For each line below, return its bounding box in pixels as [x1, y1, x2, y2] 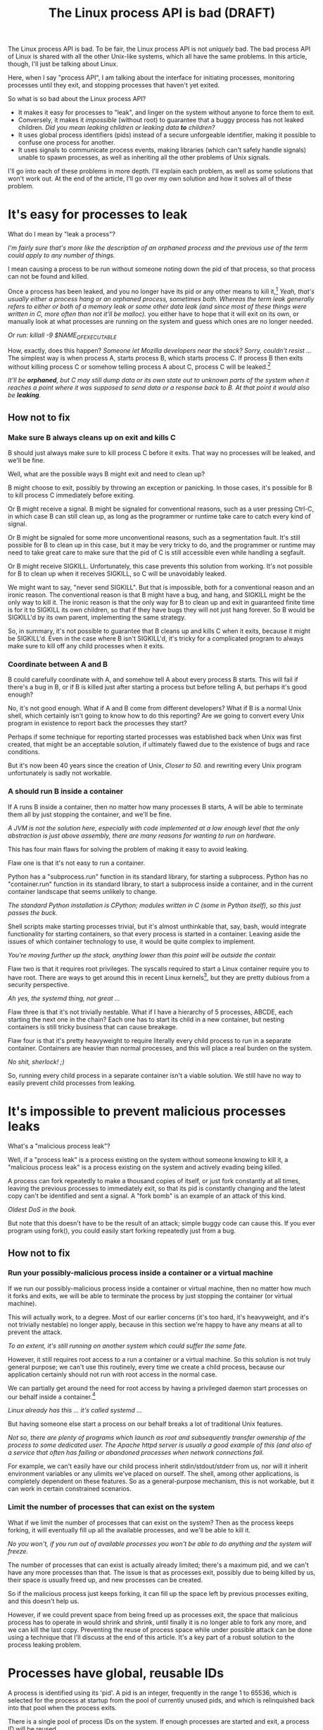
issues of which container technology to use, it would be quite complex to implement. [8, 937, 256, 945]
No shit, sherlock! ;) [8, 1058, 65, 1066]
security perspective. [8, 981, 70, 989]
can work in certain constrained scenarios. [8, 1484, 132, 1493]
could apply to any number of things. [8, 251, 115, 260]
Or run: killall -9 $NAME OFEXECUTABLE [8, 330, 117, 341]
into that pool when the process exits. [8, 1703, 118, 1712]
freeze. [8, 1547, 28, 1555]
